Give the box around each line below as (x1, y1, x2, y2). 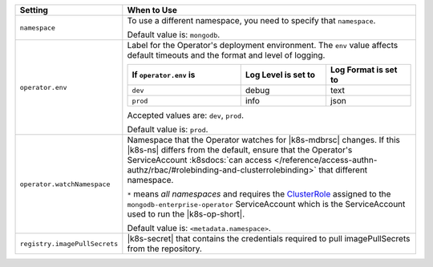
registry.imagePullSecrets (19, 239, 119, 248)
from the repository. (127, 243, 202, 254)
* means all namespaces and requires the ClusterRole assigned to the (127, 188, 391, 200)
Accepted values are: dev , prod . (127, 110, 245, 120)
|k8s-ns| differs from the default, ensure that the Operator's (127, 144, 353, 156)
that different (318, 164, 368, 176)
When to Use (127, 5, 178, 15)
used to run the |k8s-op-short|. (127, 208, 245, 220)
